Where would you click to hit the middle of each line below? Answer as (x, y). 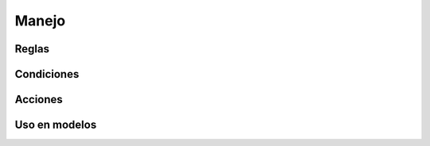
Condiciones (47, 74)
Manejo (40, 21)
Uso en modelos (56, 125)
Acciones (39, 100)
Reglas (32, 49)
